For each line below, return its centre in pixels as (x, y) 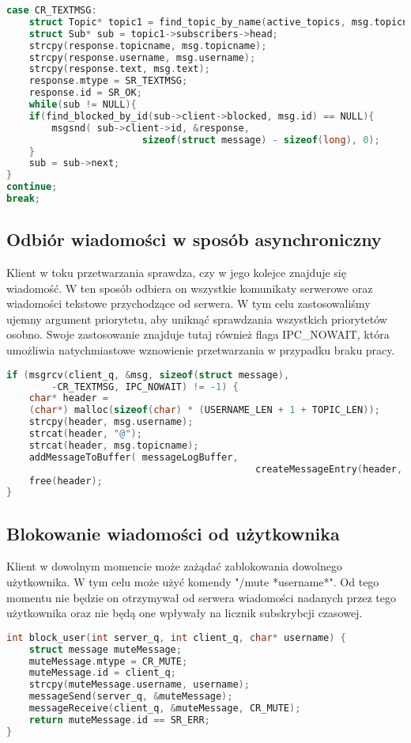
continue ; (32, 187)
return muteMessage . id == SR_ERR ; (119, 720)
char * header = (68, 398)
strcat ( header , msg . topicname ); (114, 445)
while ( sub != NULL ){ (83, 104)
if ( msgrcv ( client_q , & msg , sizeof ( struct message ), (148, 375)
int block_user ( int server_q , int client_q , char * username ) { (176, 637)
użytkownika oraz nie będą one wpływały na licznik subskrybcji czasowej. (185, 613)
